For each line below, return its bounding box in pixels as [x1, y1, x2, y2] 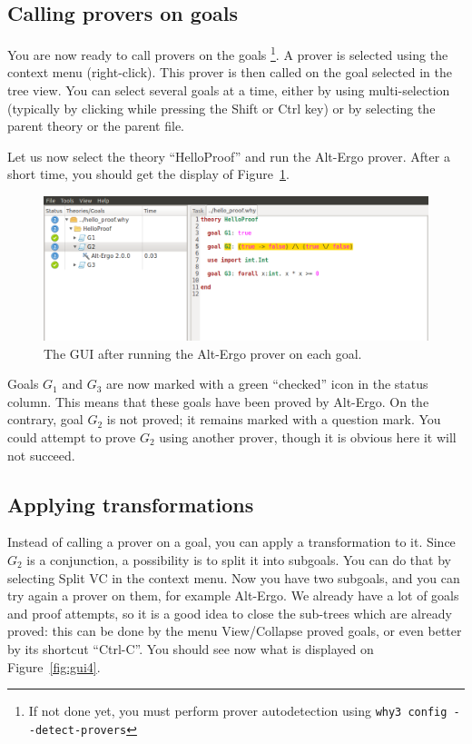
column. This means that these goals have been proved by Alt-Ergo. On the [7, 392, 429, 411]
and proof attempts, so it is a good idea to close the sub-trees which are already [7, 603, 452, 622]
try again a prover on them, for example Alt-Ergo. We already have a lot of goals [7, 586, 459, 605]
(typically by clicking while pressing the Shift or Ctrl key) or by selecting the [7, 98, 436, 117]
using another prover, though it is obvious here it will [159, 427, 457, 446]
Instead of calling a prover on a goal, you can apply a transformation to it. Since [7, 532, 456, 551]
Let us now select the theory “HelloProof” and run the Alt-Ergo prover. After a [7, 146, 450, 165]
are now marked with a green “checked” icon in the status [106, 374, 428, 393]
